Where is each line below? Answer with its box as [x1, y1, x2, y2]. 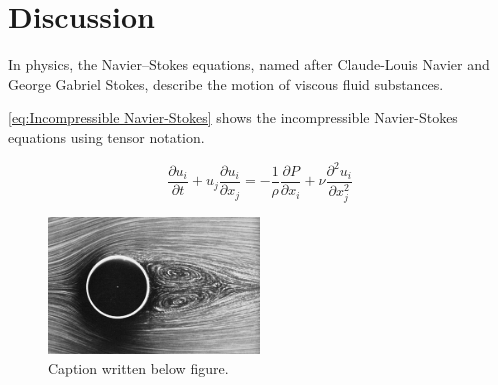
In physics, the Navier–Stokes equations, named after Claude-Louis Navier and [8, 54, 490, 75]
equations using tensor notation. [8, 126, 205, 147]
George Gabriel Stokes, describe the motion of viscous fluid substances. [8, 73, 444, 94]
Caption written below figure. [48, 357, 229, 378]
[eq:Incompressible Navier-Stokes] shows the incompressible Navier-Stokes [8, 107, 458, 128]
